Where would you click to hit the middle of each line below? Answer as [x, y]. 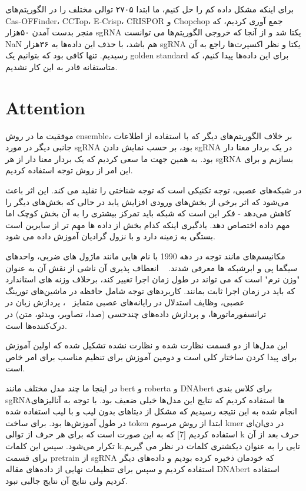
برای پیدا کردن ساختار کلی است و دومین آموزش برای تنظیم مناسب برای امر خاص [151, 356]
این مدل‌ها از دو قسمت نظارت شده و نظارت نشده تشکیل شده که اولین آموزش [147, 345]
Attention [45, 107]
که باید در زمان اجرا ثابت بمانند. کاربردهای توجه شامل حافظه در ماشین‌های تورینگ [150, 290]
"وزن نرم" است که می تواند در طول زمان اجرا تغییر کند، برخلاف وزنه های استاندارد [153, 279]
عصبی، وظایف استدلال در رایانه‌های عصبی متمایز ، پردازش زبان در [125, 302]
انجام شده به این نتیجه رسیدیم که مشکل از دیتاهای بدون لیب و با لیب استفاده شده [152, 411]
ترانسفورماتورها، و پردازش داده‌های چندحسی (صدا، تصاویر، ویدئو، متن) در [136, 314]
